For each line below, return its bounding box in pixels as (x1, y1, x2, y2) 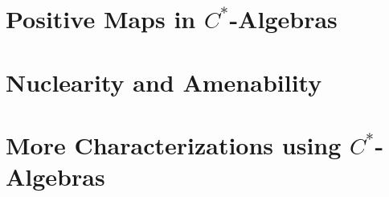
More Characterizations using (6, 128, 342, 161)
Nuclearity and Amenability (6, 65, 322, 98)
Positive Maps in (6, 2, 196, 35)
